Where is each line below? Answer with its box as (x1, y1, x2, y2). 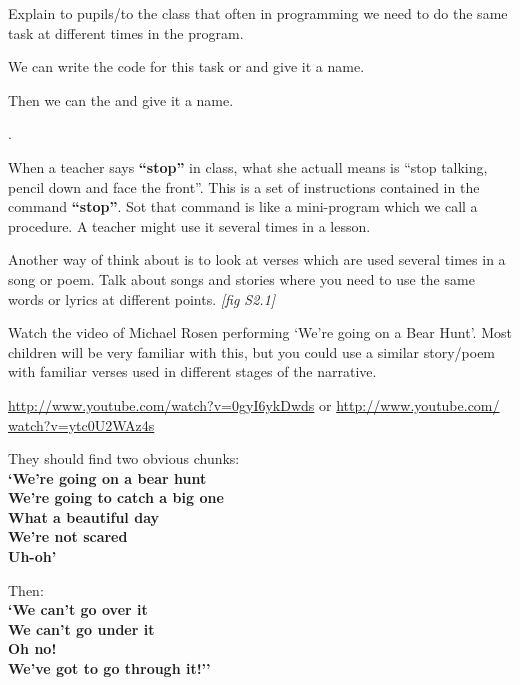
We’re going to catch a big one (8, 487, 224, 508)
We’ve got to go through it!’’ (8, 658, 211, 679)
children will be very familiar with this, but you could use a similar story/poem (8, 341, 496, 362)
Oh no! (8, 638, 57, 659)
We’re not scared (8, 526, 128, 547)
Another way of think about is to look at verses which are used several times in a (8, 249, 506, 270)
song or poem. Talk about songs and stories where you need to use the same (8, 268, 475, 289)
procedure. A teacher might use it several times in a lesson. (8, 215, 371, 236)
